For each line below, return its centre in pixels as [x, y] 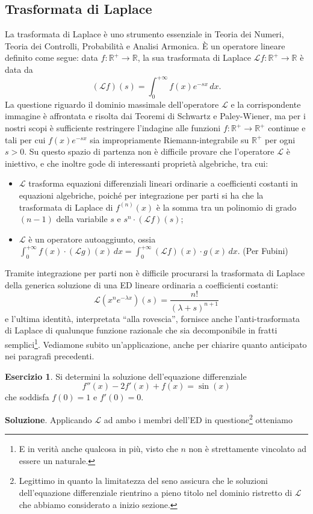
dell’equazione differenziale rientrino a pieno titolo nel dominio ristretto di [156, 493]
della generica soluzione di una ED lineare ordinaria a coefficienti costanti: [142, 284]
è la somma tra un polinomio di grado [226, 207]
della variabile [82, 219]
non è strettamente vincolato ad [247, 449]
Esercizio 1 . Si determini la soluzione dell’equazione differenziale [126, 376]
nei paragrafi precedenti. [50, 356]
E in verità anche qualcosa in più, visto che [98, 449]
